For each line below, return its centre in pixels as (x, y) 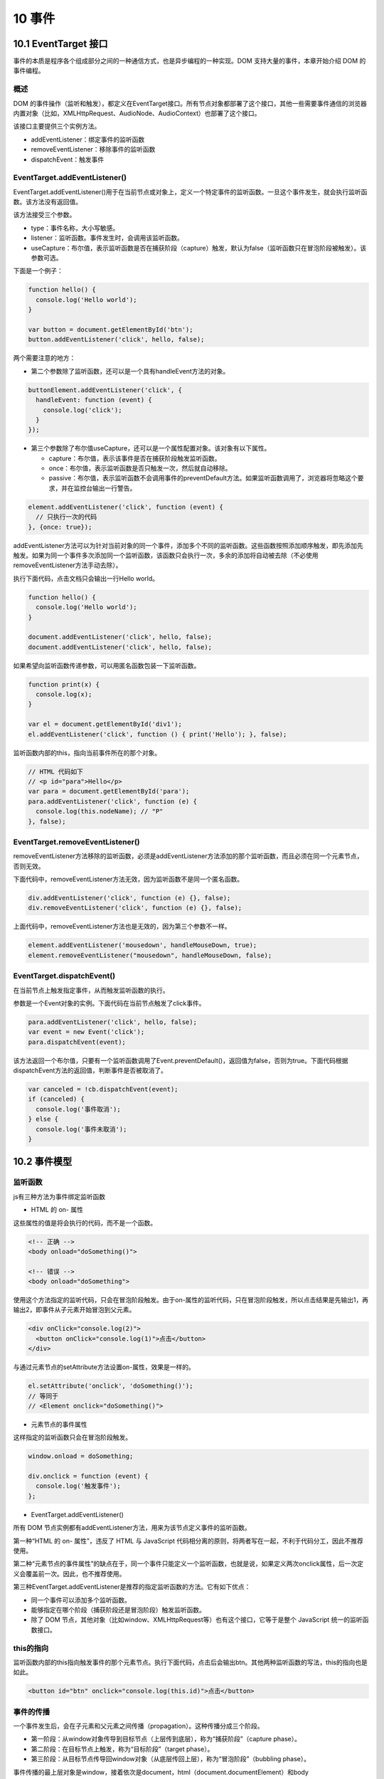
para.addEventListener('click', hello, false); (112, 1022)
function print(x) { (64, 684)
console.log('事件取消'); (78, 1109)
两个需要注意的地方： (44, 358)
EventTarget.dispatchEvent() (64, 976)
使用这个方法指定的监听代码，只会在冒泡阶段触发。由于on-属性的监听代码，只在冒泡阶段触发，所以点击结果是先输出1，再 (191, 1300)
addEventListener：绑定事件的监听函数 (88, 139)
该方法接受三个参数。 (44, 215)
